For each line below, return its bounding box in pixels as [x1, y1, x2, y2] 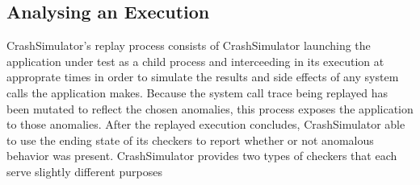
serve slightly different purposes [6, 162, 162, 179]
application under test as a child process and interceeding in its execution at [6, 52, 384, 69]
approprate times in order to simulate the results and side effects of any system [6, 68, 399, 85]
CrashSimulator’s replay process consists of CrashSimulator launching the [6, 37, 371, 54]
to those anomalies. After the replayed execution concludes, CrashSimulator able [6, 116, 405, 133]
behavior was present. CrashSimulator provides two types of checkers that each [6, 147, 397, 164]
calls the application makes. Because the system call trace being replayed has [6, 84, 388, 101]
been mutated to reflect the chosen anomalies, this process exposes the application [6, 100, 414, 117]
